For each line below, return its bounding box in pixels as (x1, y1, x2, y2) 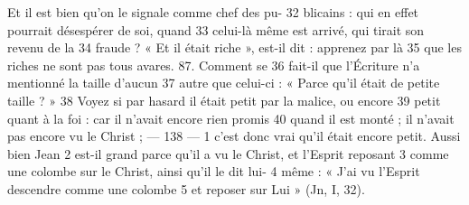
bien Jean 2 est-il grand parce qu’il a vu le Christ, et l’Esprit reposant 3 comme (7, 144, 449, 163)
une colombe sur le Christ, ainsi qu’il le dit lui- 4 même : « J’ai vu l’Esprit (7, 162, 420, 181)
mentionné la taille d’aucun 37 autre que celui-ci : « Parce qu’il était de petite (7, 73, 440, 92)
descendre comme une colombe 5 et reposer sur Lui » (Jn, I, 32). (7, 179, 365, 198)
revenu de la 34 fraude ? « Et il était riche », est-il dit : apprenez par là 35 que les (7, 38, 462, 57)
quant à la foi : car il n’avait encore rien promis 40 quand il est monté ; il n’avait (7, 108, 455, 127)
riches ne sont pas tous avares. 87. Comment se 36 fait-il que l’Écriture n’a (7, 55, 420, 74)
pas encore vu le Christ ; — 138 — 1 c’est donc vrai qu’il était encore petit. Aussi (7, 126, 461, 145)
